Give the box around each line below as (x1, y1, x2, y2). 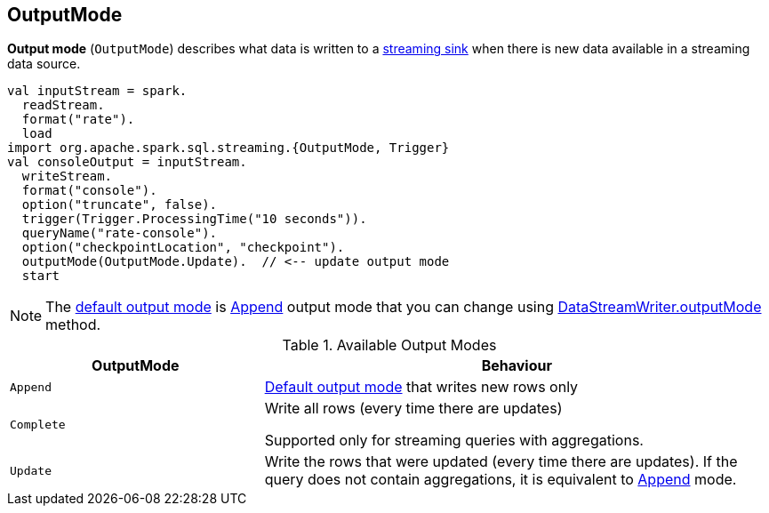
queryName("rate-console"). (21, 226, 218, 241)
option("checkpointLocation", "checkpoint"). (21, 240, 345, 255)
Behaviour (481, 357, 552, 375)
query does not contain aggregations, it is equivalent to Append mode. (264, 470, 737, 489)
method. (45, 316, 101, 334)
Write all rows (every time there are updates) (264, 399, 563, 418)
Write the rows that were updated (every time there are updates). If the (264, 453, 738, 471)
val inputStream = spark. (7, 84, 188, 99)
